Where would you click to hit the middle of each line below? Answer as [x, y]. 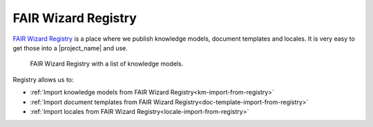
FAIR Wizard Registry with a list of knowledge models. [107, 64]
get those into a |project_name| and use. [70, 48]
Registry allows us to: [43, 79]
